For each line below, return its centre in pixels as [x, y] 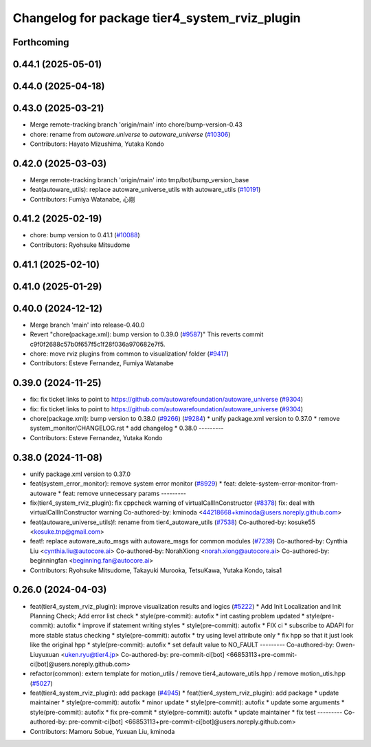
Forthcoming [41, 42]
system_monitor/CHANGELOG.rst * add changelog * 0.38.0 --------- [127, 428]
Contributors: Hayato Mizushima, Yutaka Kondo [97, 144]
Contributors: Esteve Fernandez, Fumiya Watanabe [102, 363]
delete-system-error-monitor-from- [288, 484]
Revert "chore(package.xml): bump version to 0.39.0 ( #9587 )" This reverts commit [147, 334]
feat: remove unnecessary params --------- [125, 493]
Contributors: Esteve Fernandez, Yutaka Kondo [96, 437]
